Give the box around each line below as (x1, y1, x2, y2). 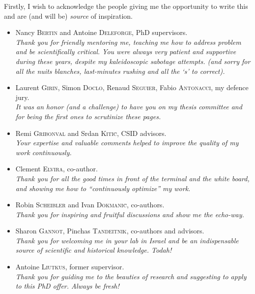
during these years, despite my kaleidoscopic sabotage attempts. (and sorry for (15, 56, 251, 66)
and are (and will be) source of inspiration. (4, 10, 133, 21)
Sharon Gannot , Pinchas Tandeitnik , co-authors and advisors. (15, 226, 204, 236)
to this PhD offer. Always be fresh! (15, 281, 119, 291)
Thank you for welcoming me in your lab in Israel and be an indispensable (15, 235, 239, 245)
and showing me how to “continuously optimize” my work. (15, 183, 191, 193)
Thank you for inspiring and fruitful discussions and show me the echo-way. (15, 209, 244, 219)
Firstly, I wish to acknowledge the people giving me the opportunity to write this (4, 1, 248, 11)
